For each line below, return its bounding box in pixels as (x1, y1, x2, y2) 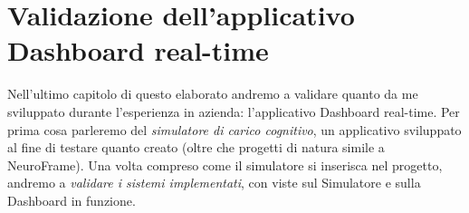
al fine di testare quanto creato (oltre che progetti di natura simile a (7, 138, 385, 157)
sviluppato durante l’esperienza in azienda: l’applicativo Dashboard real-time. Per (7, 102, 460, 121)
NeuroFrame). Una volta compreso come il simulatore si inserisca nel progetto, (7, 155, 443, 174)
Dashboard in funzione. (7, 190, 136, 209)
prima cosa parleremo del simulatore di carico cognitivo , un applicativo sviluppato (7, 120, 462, 139)
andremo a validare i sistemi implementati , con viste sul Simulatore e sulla (7, 173, 421, 192)
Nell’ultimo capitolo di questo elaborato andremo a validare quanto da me (7, 84, 418, 103)
